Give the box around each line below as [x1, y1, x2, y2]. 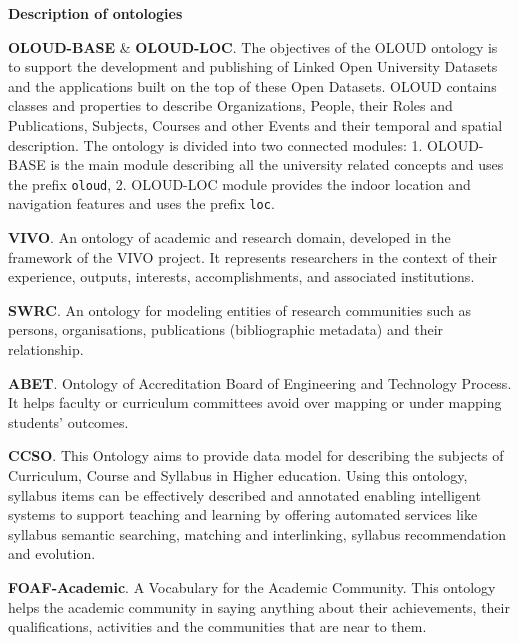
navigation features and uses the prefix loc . [8, 193, 275, 214]
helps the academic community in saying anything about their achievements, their [8, 596, 510, 617]
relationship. [8, 339, 84, 360]
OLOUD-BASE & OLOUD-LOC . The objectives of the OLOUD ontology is [8, 36, 498, 57]
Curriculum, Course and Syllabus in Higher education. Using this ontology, [8, 465, 468, 485]
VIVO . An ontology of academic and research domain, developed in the [8, 227, 451, 248]
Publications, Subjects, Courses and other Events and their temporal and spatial [8, 114, 503, 135]
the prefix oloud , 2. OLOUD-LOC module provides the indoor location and [8, 173, 471, 194]
